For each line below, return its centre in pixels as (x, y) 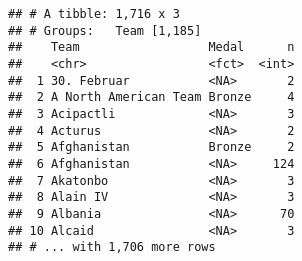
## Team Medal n (151, 47)
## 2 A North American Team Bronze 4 (151, 97)
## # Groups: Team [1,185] (105, 30)
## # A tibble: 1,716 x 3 (94, 14)
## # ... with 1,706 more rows (112, 247)
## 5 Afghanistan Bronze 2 (151, 147)
